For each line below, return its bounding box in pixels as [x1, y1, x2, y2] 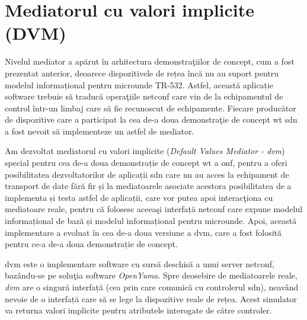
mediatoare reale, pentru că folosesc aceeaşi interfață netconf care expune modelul [5, 203, 303, 215]
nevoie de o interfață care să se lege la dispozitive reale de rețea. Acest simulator [5, 292, 297, 305]
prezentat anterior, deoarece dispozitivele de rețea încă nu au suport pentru [5, 66, 279, 79]
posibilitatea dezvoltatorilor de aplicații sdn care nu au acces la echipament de [5, 168, 289, 180]
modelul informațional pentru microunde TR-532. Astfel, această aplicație [5, 78, 274, 91]
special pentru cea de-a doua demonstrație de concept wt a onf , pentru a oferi [5, 156, 287, 169]
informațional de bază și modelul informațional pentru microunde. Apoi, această [5, 215, 297, 227]
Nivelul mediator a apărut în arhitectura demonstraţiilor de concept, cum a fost [5, 55, 295, 68]
